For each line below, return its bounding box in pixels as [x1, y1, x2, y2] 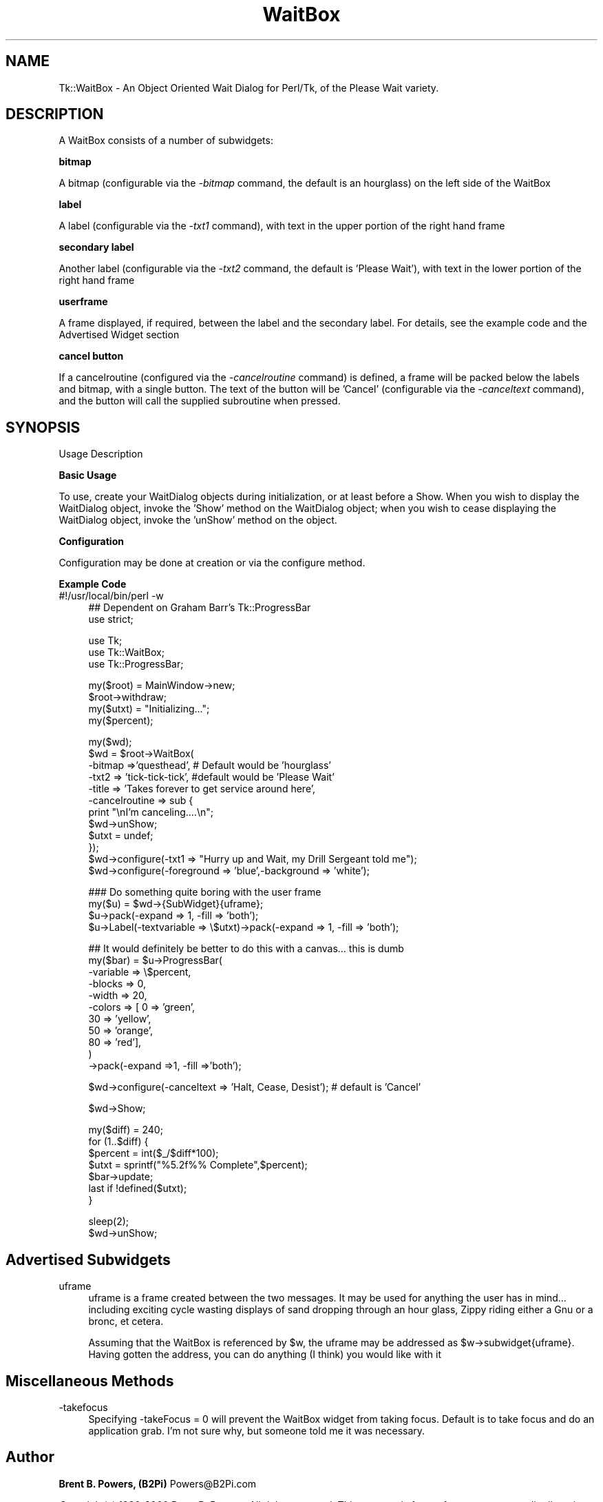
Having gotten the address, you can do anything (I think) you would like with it [88, 1348, 442, 1361]
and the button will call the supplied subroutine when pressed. [59, 395, 341, 407]
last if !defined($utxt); [88, 1182, 187, 1195]
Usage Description [59, 448, 143, 460]
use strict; [88, 613, 134, 626]
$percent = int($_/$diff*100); [88, 1147, 219, 1160]
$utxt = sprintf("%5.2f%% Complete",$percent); [88, 1159, 308, 1171]
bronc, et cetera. [88, 1315, 164, 1328]
